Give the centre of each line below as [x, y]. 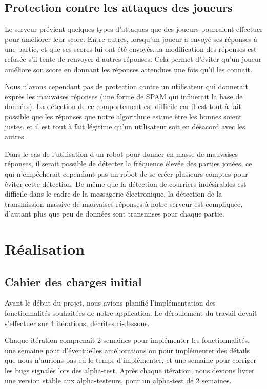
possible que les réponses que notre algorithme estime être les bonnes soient [123, 116]
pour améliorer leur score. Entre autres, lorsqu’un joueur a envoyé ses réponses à [131, 39]
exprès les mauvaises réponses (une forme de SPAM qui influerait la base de [124, 96]
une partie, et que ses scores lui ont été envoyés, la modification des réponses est [131, 49]
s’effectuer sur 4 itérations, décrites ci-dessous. [77, 323]
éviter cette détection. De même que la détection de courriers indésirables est [126, 183]
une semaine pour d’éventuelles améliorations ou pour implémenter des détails [127, 350]
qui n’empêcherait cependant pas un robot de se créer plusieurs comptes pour [126, 173]
